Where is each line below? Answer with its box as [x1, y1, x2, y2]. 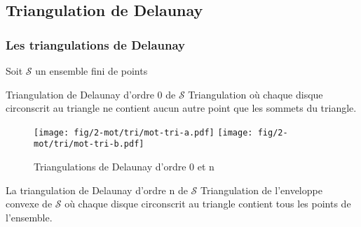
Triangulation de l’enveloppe [200, 182, 322, 197]
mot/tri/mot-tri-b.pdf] [34, 139, 144, 149]
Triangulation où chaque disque [188, 87, 323, 101]
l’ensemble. [6, 210, 53, 224]
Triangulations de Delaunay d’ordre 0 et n [34, 159, 214, 174]
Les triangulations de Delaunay [6, 36, 186, 53]
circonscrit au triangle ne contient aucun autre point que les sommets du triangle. [6, 101, 357, 115]
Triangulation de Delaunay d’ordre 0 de [6, 87, 176, 101]
